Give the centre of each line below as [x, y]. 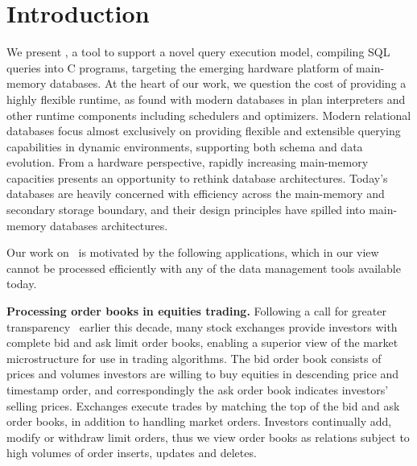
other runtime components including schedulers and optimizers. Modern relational [209, 115]
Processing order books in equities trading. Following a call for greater [196, 311]
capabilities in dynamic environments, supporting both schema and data [185, 146]
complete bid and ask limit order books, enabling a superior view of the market [202, 342]
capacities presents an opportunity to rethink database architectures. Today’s [197, 177]
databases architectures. [109, 225]
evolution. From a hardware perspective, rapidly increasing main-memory [188, 162]
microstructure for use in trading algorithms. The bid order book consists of [194, 358]
